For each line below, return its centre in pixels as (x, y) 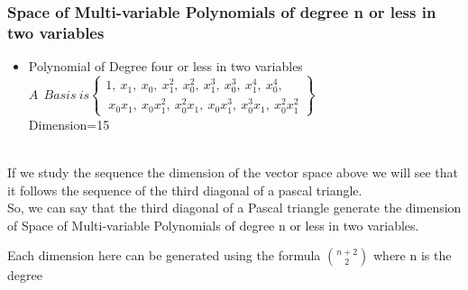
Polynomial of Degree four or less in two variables (165, 66)
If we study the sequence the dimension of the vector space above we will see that (233, 172)
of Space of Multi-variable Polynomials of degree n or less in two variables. (213, 225)
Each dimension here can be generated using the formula (164, 255)
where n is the (413, 255)
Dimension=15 (69, 124)
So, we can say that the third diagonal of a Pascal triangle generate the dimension (234, 208)
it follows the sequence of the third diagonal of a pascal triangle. (185, 190)
